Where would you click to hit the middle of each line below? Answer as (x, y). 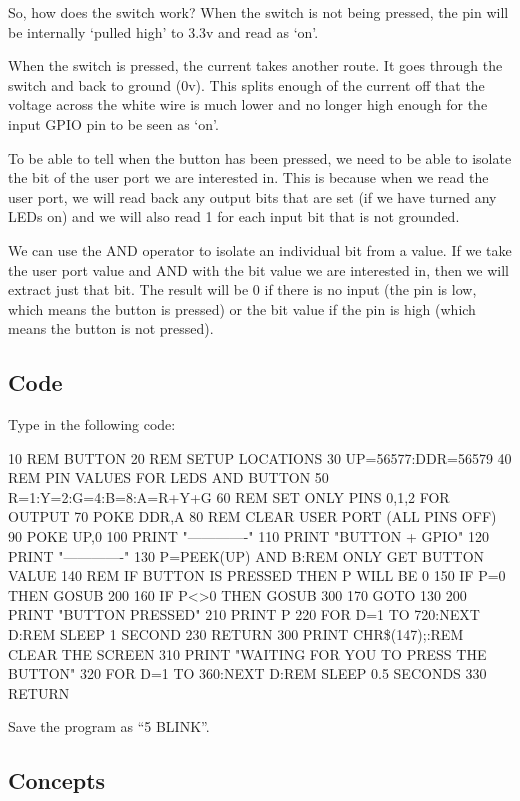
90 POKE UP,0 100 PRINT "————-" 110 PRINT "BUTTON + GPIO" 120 (248, 536)
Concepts (57, 780)
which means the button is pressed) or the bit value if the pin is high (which (242, 308)
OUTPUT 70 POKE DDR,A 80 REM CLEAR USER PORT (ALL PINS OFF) (252, 516)
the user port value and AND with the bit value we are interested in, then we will (258, 269)
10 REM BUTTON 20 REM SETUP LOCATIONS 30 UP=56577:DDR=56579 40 (260, 457)
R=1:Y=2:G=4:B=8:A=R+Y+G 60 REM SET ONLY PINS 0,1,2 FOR (229, 496)
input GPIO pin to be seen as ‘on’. (113, 123)
